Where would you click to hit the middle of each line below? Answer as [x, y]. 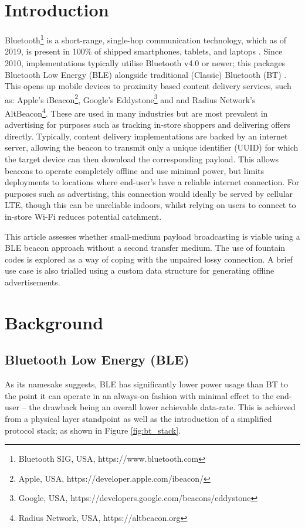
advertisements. [33, 282]
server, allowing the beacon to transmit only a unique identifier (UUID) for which [152, 147]
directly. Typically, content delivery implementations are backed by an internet [146, 136]
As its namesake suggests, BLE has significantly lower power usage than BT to [146, 384]
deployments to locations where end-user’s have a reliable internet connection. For [152, 182]
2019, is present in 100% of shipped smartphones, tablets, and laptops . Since [144, 51]
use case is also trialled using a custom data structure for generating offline [140, 270]
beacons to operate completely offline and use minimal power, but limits [135, 170]
